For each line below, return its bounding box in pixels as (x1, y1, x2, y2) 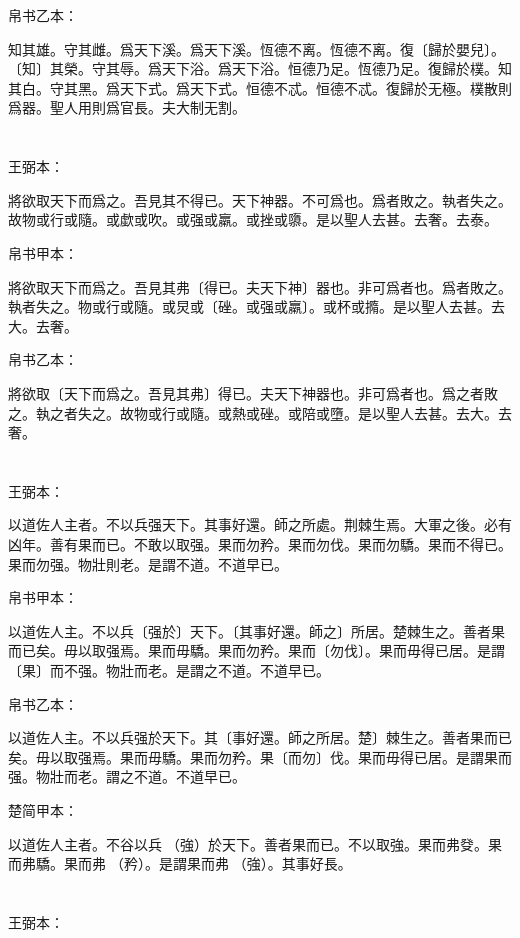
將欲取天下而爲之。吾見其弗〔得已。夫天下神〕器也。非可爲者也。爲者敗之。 (8, 276, 512, 297)
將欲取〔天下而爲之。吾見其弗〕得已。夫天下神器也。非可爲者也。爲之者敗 (8, 382, 498, 403)
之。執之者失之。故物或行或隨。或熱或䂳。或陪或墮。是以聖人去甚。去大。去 (8, 402, 512, 423)
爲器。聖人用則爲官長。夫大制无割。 (8, 97, 246, 118)
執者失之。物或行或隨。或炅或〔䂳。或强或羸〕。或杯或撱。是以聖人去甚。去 (8, 296, 505, 317)
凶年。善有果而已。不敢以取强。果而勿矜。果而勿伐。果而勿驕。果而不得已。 (8, 534, 512, 555)
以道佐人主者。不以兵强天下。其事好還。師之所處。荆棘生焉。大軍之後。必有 (8, 514, 512, 535)
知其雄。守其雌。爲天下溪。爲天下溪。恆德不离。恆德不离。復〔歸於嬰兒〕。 (8, 38, 505, 59)
